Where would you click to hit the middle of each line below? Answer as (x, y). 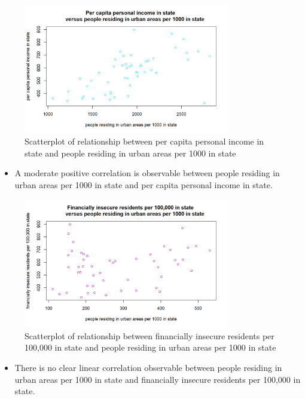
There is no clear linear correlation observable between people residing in (148, 368)
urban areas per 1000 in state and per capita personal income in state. (144, 185)
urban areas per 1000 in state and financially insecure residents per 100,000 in (158, 379)
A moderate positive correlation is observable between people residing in (147, 173)
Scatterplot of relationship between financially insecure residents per (150, 335)
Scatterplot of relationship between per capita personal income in (144, 141)
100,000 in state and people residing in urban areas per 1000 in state (150, 347)
